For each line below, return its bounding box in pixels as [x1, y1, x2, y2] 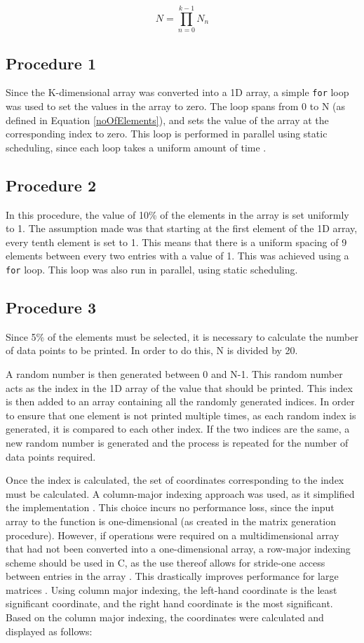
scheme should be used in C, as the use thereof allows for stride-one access [6, 555, 325, 569]
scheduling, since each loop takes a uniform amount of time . [6, 140, 267, 154]
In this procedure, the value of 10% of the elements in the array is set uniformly [6, 207, 349, 222]
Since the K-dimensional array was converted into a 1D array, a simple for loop [6, 85, 349, 100]
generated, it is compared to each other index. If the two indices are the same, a [6, 421, 350, 436]
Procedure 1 [6, 52, 96, 74]
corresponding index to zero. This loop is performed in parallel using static [6, 126, 328, 141]
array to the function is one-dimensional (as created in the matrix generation [6, 513, 336, 528]
